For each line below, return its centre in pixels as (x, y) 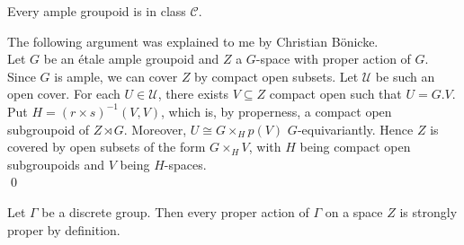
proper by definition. (64, 229)
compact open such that (335, 94)
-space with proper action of (333, 59)
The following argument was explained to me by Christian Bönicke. (193, 41)
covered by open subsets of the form (107, 147)
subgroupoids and (56, 164)
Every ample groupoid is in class (97, 11)
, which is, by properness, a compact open (277, 111)
